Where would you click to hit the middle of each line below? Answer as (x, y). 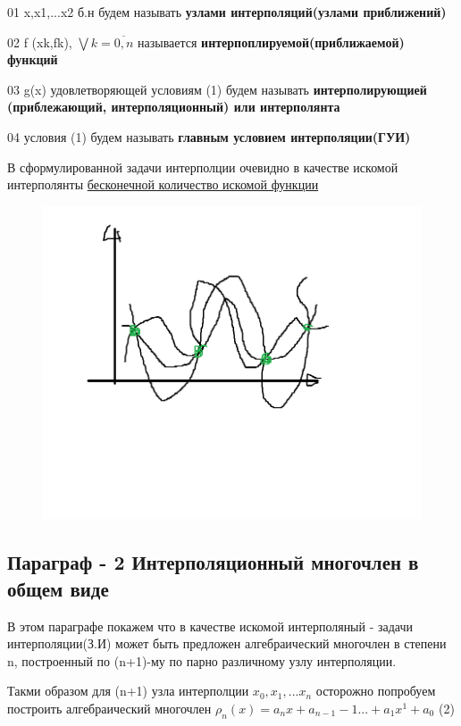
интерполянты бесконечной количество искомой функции (163, 184)
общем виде (58, 588)
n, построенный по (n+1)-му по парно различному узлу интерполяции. (202, 660)
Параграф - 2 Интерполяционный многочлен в (213, 562)
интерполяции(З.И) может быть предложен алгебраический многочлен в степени (227, 643)
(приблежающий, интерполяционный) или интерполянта (174, 107)
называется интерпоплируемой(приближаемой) (271, 42)
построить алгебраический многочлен (109, 708)
